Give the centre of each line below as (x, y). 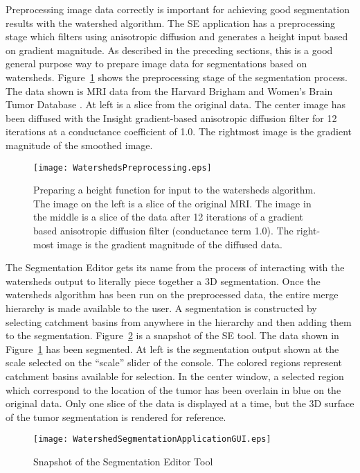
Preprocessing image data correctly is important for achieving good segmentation (178, 9)
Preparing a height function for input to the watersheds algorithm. (175, 190)
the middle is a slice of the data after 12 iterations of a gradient (168, 217)
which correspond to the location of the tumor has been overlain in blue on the (173, 389)
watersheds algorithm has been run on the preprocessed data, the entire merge (172, 294)
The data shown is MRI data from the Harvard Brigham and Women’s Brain (169, 91)
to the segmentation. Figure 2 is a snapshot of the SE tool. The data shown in (172, 335)
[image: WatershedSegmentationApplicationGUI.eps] (152, 439)
